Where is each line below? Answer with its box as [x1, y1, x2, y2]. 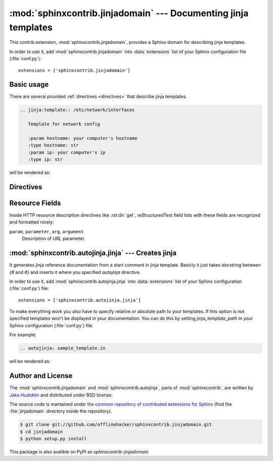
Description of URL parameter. [22, 235, 85, 242]
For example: [9, 332, 37, 338]
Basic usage [9, 80, 49, 89]
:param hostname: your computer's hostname [28, 135, 138, 141]
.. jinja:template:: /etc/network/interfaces [20, 107, 135, 113]
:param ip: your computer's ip [28, 149, 106, 155]
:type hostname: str [28, 142, 79, 148]
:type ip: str [28, 157, 63, 163]
